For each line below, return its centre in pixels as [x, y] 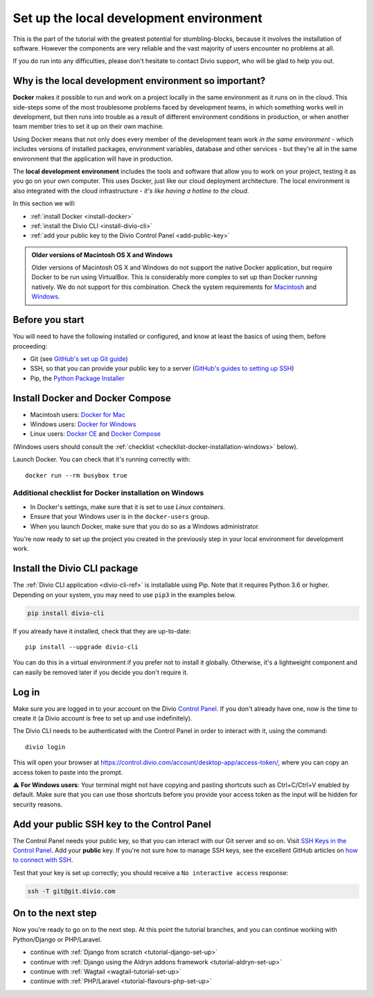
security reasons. [37, 804]
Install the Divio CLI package [75, 568]
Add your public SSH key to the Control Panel [112, 824]
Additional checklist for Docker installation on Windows [108, 493]
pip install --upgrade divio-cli [82, 647]
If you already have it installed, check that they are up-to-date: [102, 631]
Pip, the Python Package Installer [77, 378]
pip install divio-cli [66, 613]
